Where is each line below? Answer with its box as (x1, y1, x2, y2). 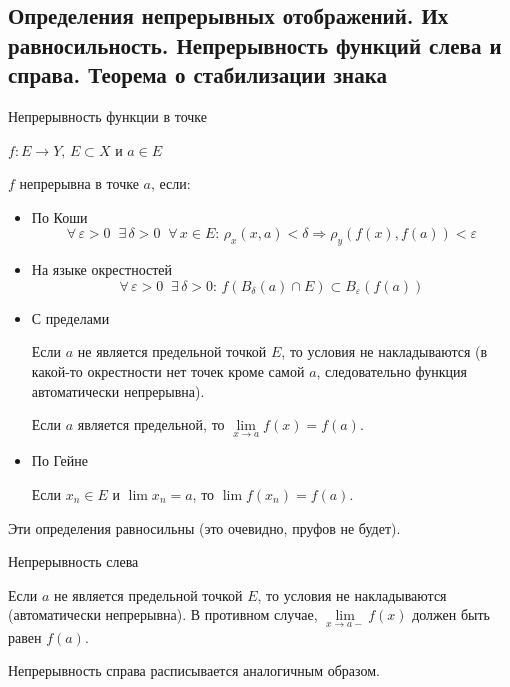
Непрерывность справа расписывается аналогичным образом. (8, 660, 380, 681)
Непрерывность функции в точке (8, 105, 207, 126)
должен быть (412, 604, 490, 625)
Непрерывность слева (8, 551, 139, 572)
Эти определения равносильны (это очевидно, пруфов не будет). (8, 517, 401, 538)
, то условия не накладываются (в (281, 341, 488, 362)
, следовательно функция (316, 360, 468, 381)
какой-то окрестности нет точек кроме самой (31, 360, 305, 381)
